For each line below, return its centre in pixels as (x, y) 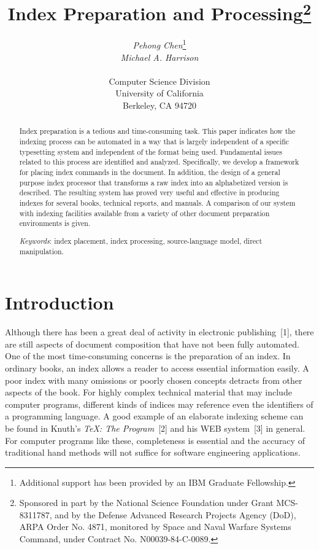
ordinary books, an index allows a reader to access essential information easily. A (157, 368)
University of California (159, 93)
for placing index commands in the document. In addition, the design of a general (150, 172)
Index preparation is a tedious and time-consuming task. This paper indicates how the (157, 131)
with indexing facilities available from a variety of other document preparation (144, 213)
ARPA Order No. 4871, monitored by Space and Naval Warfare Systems (155, 527)
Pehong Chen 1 (159, 44)
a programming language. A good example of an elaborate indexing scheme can (154, 416)
